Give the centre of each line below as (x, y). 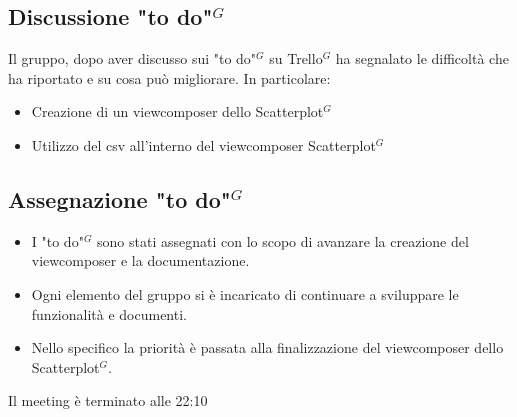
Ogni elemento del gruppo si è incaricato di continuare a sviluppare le (245, 293)
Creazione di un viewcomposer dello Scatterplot (177, 111)
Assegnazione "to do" (119, 198)
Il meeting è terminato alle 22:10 (108, 400)
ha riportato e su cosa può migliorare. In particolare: (169, 77)
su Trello (296, 58)
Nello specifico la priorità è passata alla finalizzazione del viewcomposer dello (267, 347)
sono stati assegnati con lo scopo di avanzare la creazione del (283, 240)
